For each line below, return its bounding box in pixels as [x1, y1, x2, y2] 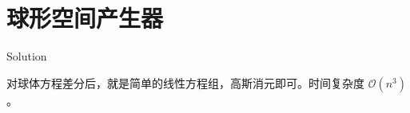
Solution [6, 48, 47, 64]
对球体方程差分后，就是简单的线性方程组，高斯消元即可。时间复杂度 [6, 74, 364, 91]
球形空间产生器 [6, 2, 164, 34]
